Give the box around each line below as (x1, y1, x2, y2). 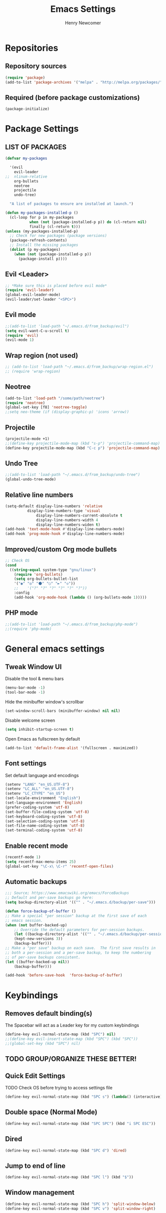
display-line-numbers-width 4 (36, 517, 98, 522)
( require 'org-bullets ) (14, 572, 63, 577)
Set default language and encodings (5, 772, 79, 778)
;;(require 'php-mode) (5, 626, 52, 631)
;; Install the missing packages (9, 242, 79, 248)
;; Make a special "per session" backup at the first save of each (5, 913, 147, 918)
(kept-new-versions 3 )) (14, 936, 63, 941)
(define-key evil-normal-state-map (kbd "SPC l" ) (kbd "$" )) (5, 1175, 134, 1180)
